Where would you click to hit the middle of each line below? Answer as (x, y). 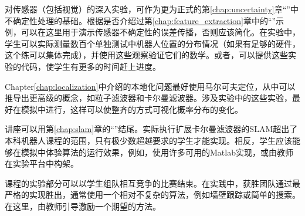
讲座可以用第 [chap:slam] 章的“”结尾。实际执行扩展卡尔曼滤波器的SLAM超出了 (151, 129)
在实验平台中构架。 (42, 163)
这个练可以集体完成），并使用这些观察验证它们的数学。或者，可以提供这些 (146, 55)
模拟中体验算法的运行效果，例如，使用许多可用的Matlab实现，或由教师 (157, 152)
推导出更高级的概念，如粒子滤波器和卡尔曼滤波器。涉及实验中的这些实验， (148, 98)
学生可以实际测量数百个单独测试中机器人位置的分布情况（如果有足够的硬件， (152, 43)
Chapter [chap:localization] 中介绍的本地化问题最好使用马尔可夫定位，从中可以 (150, 86)
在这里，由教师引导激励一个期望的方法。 (83, 206)
